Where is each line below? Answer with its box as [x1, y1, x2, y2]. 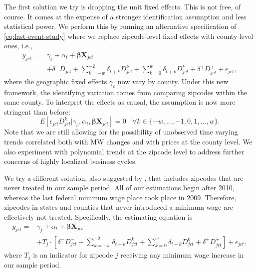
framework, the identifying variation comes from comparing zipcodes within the [4, 87, 248, 97]
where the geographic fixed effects [4, 76, 107, 86]
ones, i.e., [4, 40, 32, 51]
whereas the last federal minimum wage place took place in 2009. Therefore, [4, 192, 237, 202]
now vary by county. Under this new [117, 76, 229, 86]
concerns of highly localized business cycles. [4, 156, 137, 166]
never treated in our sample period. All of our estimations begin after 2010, [4, 182, 235, 193]
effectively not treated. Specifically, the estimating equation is [4, 212, 193, 222]
